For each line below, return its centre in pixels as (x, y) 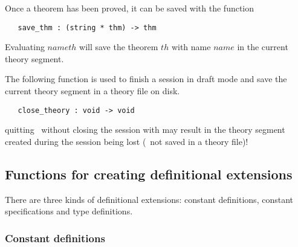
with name (191, 47)
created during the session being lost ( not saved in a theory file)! (127, 141)
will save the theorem (119, 47)
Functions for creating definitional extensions (149, 174)
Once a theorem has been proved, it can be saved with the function (130, 8)
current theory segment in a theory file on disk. (92, 91)
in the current (263, 47)
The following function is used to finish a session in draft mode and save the (146, 79)
